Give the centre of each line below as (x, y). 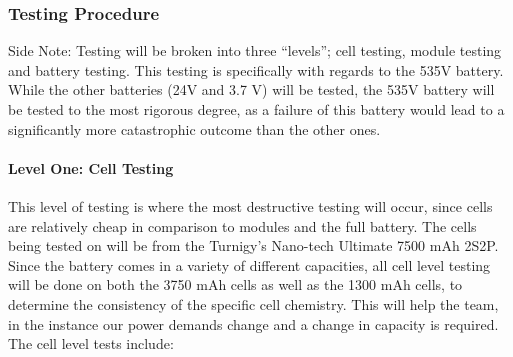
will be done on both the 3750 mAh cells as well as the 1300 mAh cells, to (235, 284)
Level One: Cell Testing (91, 167)
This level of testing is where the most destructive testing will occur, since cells (250, 205)
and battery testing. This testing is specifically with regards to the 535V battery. (256, 69)
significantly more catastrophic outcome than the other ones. (194, 128)
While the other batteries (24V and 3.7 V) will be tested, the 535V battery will (251, 89)
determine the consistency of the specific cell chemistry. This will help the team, (253, 303)
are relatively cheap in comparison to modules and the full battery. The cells (242, 225)
